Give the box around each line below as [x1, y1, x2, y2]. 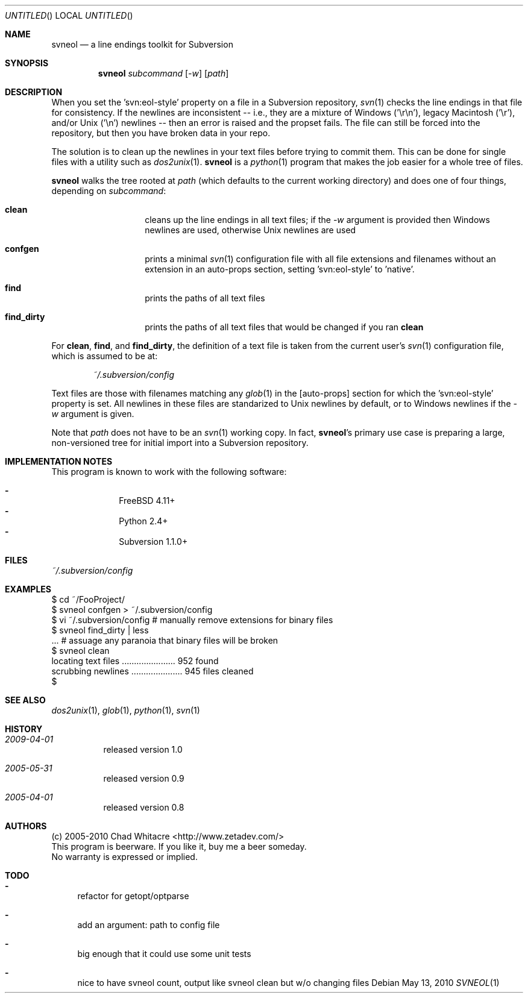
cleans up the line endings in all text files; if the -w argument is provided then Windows [145, 215, 490, 225]
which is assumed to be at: [51, 351, 158, 361]
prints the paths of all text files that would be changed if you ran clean [145, 322, 424, 332]
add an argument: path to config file [77, 920, 220, 930]
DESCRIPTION [5, 87, 63, 97]
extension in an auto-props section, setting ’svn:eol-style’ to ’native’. [145, 264, 415, 274]
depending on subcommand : [51, 186, 166, 196]
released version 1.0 [103, 744, 183, 755]
